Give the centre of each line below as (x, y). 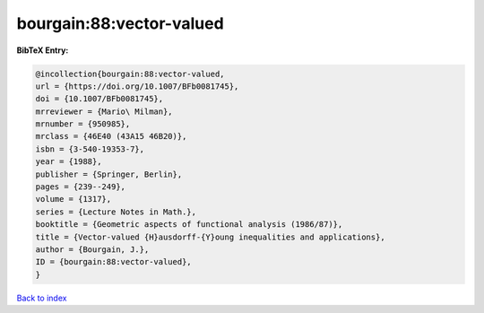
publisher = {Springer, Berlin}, (109, 174)
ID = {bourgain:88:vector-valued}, (113, 262)
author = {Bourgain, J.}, (92, 250)
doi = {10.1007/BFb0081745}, (99, 99)
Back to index (42, 298)
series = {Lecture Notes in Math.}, (116, 212)
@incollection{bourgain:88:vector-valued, (130, 74)
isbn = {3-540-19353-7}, (90, 149)
